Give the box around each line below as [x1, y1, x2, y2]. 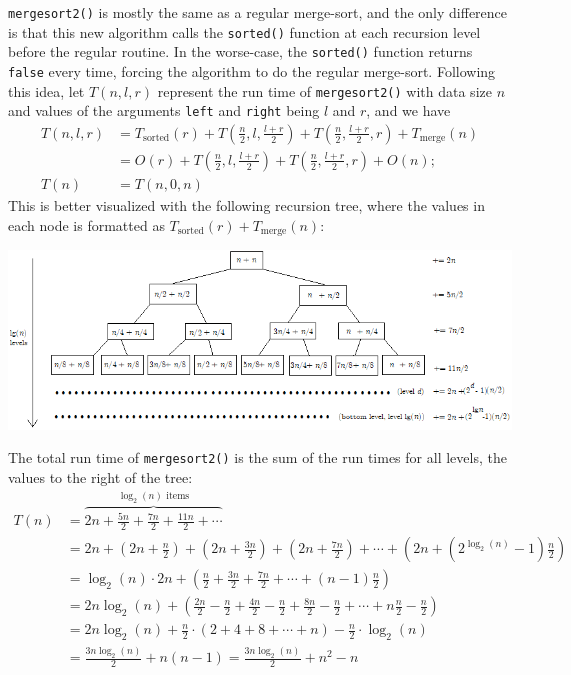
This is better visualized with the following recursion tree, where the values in [8, 195, 485, 216]
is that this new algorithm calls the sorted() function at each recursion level [8, 21, 481, 42]
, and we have [366, 100, 451, 121]
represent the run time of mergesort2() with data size [157, 80, 492, 101]
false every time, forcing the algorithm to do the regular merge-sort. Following [8, 60, 496, 81]
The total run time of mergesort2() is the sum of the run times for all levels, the [8, 447, 507, 468]
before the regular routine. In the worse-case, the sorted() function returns [8, 41, 473, 62]
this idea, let [8, 80, 85, 101]
